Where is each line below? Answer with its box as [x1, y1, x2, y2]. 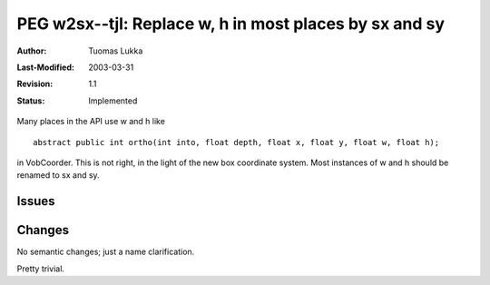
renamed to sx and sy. [16, 170, 100, 181]
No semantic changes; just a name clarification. [16, 246, 195, 258]
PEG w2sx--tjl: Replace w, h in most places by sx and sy [16, 14, 445, 34]
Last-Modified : [16, 62, 74, 73]
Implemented [88, 95, 138, 106]
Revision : [16, 78, 54, 90]
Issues [16, 193, 55, 209]
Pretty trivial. [16, 263, 65, 274]
